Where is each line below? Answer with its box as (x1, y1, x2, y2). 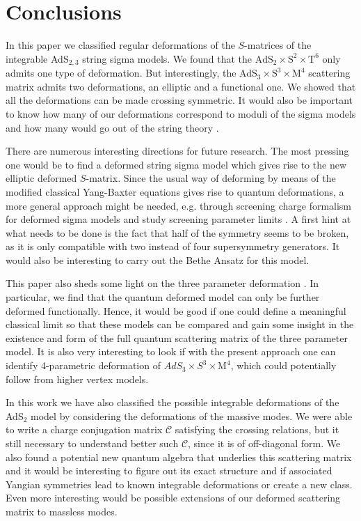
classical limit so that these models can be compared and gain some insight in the (6, 317, 354, 332)
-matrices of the (244, 38, 312, 52)
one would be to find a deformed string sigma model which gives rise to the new (6, 157, 346, 171)
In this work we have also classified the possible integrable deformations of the (6, 395, 339, 410)
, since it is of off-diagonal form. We (188, 436, 341, 451)
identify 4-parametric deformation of (6, 358, 161, 373)
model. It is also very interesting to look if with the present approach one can (6, 344, 336, 359)
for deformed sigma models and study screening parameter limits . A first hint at (6, 212, 351, 226)
